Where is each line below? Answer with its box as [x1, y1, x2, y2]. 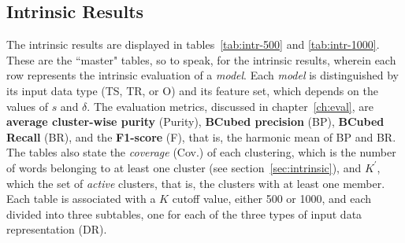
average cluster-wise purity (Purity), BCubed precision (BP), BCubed [6, 113, 385, 130]
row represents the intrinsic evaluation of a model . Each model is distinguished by [6, 67, 399, 83]
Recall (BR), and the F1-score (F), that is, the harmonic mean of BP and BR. [6, 128, 396, 145]
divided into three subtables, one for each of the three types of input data [6, 205, 362, 222]
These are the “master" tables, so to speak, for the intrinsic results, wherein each [6, 51, 396, 68]
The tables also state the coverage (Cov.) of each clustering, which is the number [6, 144, 396, 160]
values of [6, 98, 48, 114]
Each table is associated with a [6, 190, 156, 207]
